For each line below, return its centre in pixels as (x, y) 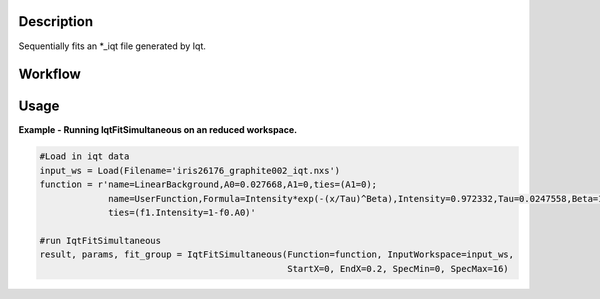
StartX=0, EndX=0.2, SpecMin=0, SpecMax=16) (397, 268)
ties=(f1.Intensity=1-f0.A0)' (182, 212)
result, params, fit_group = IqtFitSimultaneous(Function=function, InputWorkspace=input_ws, (277, 254)
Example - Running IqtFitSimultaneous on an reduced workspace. (158, 130)
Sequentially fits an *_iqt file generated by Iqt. (112, 46)
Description (56, 21)
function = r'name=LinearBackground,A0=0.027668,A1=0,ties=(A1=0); (208, 184)
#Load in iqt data (84, 156)
